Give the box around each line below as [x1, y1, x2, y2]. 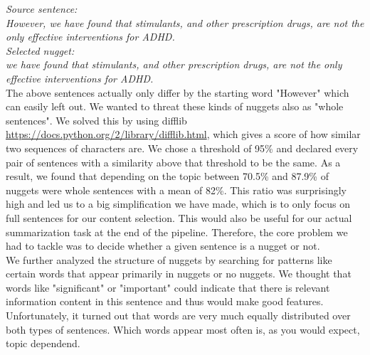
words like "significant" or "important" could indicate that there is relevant [6, 280, 330, 295]
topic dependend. [6, 336, 80, 351]
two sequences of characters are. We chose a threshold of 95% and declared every [6, 140, 359, 155]
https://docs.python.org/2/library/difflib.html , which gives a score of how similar [6, 127, 361, 142]
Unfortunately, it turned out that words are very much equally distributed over [6, 308, 351, 323]
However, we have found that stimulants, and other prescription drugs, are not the [6, 15, 364, 30]
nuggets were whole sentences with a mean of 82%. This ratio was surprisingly [6, 182, 347, 197]
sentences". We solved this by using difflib [6, 112, 187, 127]
